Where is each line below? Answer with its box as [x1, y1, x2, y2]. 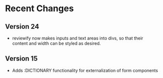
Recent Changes [5, 3, 74, 14]
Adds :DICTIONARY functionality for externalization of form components [12, 67, 158, 73]
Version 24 [5, 22, 39, 31]
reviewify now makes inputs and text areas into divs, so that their [12, 35, 143, 41]
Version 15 [5, 55, 38, 63]
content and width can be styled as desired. [12, 40, 101, 46]
